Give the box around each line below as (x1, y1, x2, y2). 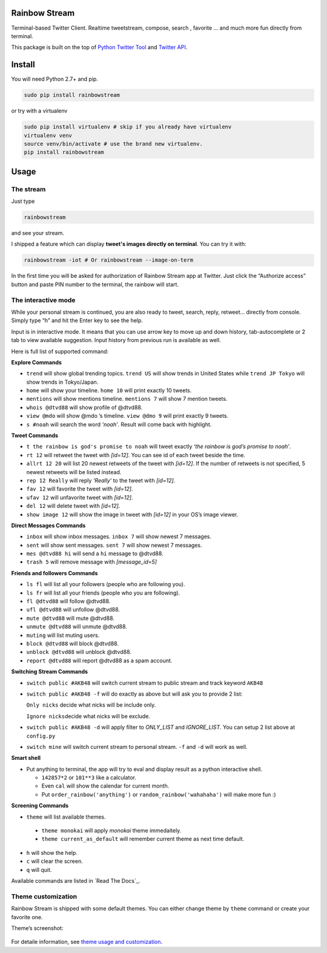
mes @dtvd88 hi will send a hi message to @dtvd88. (26, 550, 163, 557)
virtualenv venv (24, 132, 73, 139)
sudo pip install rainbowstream (24, 91, 121, 99)
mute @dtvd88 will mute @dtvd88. (26, 615, 115, 622)
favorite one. (11, 913, 43, 920)
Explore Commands (11, 358, 62, 366)
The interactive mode (11, 295, 76, 304)
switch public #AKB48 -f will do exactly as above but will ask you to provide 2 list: (26, 690, 243, 697)
